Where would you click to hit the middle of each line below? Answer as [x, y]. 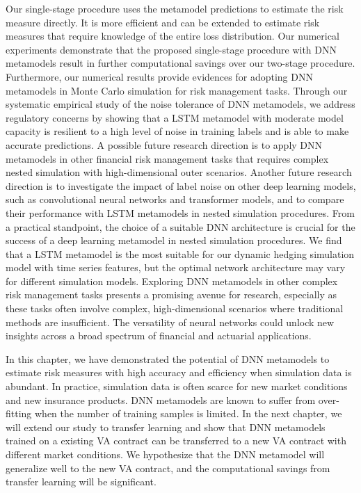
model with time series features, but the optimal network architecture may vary [176, 267]
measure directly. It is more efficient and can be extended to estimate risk [163, 22]
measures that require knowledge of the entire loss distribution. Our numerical [173, 36]
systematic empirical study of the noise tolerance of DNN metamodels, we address [180, 104]
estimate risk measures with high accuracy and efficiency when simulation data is [179, 372]
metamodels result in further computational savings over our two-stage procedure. [180, 63]
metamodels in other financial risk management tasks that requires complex [167, 158]
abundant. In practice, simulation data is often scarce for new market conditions [177, 386]
